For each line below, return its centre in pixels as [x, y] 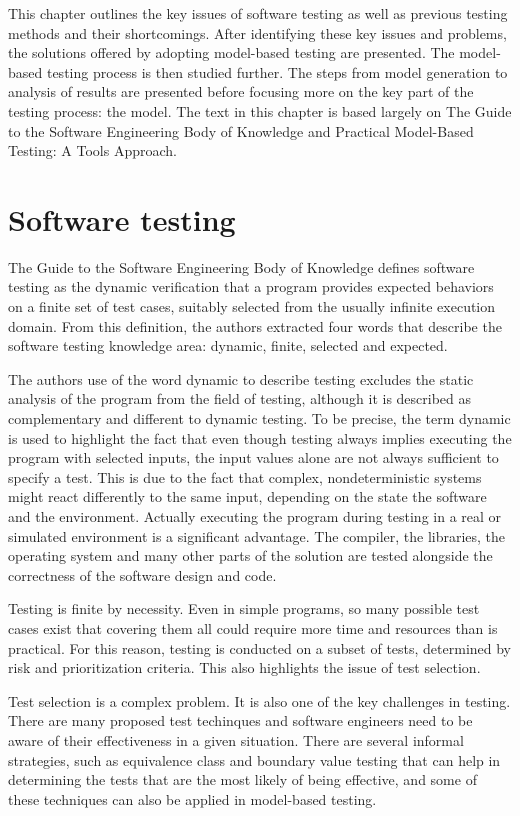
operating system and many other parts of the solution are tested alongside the [250, 555]
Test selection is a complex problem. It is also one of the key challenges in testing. [259, 700]
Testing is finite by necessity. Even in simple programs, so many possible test [244, 608]
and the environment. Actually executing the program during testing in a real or [255, 516]
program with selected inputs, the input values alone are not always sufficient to [253, 457]
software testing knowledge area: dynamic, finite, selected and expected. [228, 345]
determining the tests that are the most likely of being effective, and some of [242, 779]
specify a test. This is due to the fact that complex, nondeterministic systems [245, 476]
